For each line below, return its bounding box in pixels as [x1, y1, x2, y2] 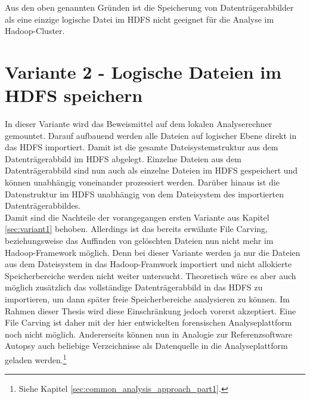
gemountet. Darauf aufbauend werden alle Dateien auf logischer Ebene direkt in [5, 129, 297, 141]
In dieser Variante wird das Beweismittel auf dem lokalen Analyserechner [5, 117, 272, 130]
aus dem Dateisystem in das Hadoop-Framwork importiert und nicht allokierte [5, 258, 292, 270]
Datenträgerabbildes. [5, 199, 81, 212]
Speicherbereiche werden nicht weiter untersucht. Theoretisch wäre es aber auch [5, 269, 296, 282]
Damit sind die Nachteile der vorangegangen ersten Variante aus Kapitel [5, 211, 269, 223]
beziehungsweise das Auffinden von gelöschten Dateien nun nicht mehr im [5, 234, 274, 247]
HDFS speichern [5, 83, 143, 107]
